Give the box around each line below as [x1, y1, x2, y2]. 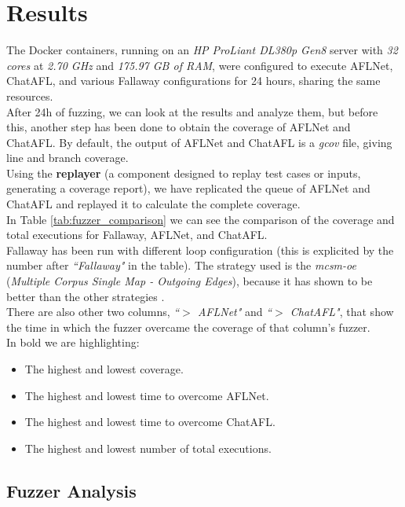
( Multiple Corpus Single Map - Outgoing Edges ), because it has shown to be [6, 273, 373, 289]
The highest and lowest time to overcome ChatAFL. [24, 413, 275, 430]
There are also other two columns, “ [6, 303, 180, 320]
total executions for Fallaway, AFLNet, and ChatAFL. [6, 226, 268, 243]
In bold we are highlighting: [6, 334, 140, 351]
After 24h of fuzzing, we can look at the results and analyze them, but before [6, 103, 378, 119]
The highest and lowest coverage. [24, 361, 184, 377]
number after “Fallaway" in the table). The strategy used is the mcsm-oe [6, 257, 356, 274]
